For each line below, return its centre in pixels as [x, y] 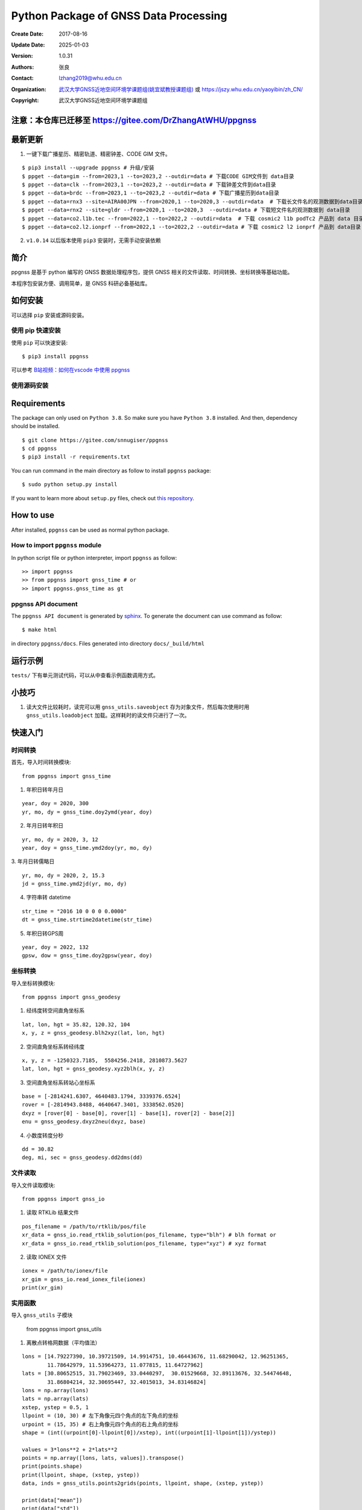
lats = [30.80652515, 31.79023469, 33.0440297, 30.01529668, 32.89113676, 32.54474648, [157, 1373]
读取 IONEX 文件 [46, 1257]
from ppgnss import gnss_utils [64, 1329]
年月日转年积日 [45, 826]
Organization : [29, 89]
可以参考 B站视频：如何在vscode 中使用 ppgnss [71, 370]
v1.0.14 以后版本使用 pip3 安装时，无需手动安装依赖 [94, 240]
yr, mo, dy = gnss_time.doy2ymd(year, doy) [87, 812]
